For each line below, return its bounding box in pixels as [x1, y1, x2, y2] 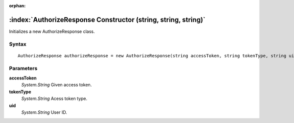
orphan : [9, 3, 26, 8]
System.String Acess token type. [21, 96, 88, 101]
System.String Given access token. [21, 82, 92, 88]
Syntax [9, 41, 26, 48]
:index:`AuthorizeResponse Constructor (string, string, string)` [9, 15, 206, 24]
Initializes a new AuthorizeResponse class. [9, 28, 95, 34]
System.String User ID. [21, 109, 67, 115]
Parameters [9, 65, 38, 72]
